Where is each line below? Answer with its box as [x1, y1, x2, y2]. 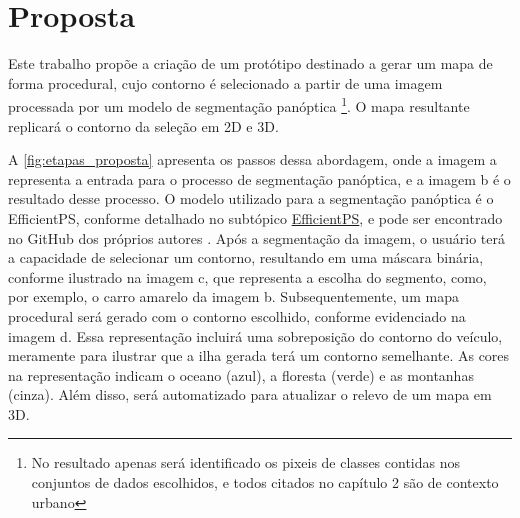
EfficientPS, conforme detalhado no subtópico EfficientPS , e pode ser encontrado [8, 207, 503, 228]
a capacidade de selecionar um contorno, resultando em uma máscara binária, [8, 247, 484, 268]
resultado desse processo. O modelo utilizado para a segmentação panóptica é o [8, 188, 494, 209]
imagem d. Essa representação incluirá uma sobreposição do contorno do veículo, [8, 325, 503, 346]
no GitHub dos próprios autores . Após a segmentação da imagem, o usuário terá [8, 227, 505, 248]
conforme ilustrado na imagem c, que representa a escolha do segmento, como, [8, 266, 487, 287]
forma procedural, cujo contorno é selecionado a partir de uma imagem [8, 72, 443, 93]
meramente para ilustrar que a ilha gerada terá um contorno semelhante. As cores [8, 345, 510, 366]
